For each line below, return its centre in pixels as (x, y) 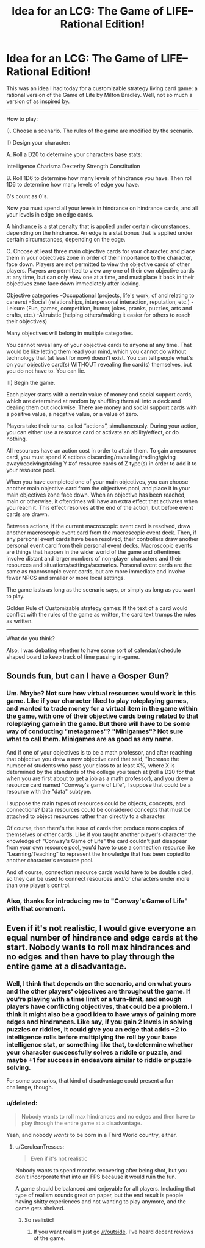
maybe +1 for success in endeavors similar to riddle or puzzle (99, 1060)
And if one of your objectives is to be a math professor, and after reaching (99, 752)
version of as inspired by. (38, 101)
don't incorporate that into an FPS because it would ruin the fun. (96, 1177)
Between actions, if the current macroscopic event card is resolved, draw (99, 526)
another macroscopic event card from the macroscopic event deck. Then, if (102, 533)
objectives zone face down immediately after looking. (74, 283)
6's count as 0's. (27, 196)
